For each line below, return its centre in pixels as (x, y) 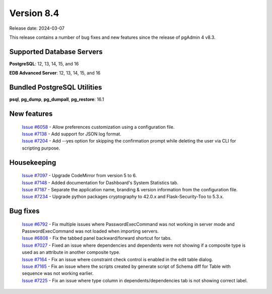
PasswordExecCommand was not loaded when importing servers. (90, 231)
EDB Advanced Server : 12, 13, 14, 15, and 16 (55, 73)
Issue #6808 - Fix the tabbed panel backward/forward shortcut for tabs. (97, 238)
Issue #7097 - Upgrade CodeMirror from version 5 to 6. (79, 176)
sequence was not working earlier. (58, 273)
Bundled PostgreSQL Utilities (56, 87)
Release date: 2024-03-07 (37, 28)
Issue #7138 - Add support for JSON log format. (72, 134)
